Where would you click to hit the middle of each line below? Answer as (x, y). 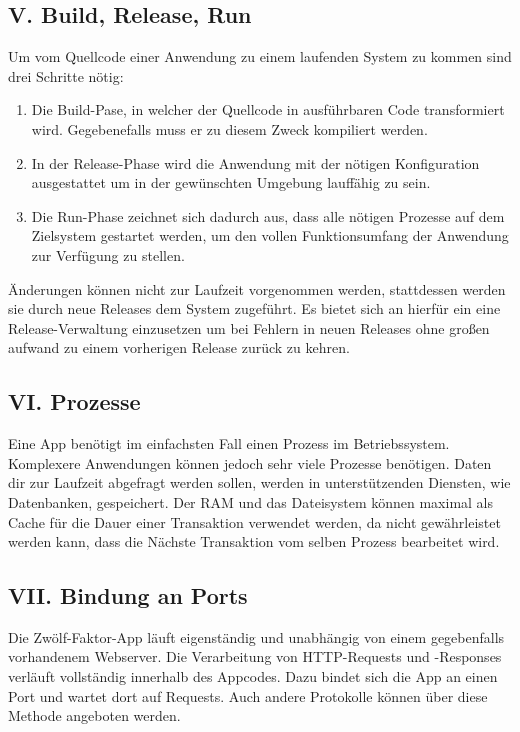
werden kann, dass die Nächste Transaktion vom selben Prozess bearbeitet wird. (254, 541)
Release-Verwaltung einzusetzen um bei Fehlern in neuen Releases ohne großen (249, 327)
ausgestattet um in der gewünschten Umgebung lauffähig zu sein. (231, 182)
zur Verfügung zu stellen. (108, 254)
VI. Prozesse (74, 401)
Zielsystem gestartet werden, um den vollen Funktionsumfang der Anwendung (270, 235)
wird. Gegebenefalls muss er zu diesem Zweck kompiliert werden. (229, 128)
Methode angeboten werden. (94, 715)
